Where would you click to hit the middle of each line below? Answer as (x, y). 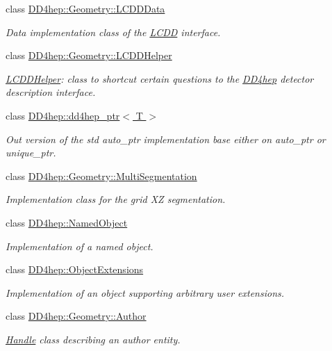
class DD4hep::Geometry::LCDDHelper (89, 55)
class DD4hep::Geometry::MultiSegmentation (101, 175)
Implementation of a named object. (80, 246)
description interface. (51, 92)
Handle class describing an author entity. (93, 339)
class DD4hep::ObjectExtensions (75, 269)
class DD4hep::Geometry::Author (76, 316)
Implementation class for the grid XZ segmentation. (116, 199)
